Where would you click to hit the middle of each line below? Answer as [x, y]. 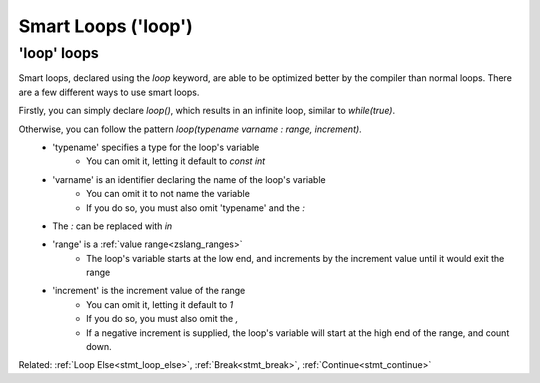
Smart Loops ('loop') [106, 26]
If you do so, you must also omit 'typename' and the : [195, 207]
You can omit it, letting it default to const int [176, 161]
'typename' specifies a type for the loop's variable [156, 147]
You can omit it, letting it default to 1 [160, 304]
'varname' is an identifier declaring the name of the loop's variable [189, 179]
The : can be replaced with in [112, 226]
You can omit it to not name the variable [168, 194]
